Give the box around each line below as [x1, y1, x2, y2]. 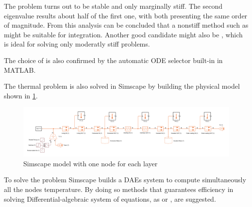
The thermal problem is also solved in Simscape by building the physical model [4, 81, 240, 91]
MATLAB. [4, 64, 36, 75]
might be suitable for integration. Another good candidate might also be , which [4, 29, 243, 39]
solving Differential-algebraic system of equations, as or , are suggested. [4, 193, 216, 204]
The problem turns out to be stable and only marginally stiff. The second [4, 1, 222, 11]
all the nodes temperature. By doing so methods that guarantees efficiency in [4, 184, 234, 194]
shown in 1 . [4, 90, 38, 100]
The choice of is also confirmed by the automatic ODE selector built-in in [4, 55, 223, 65]
